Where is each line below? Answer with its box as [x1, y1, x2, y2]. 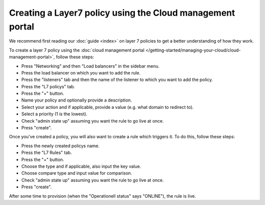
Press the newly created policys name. [21, 143, 100, 149]
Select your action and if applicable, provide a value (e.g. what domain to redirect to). [21, 104, 194, 110]
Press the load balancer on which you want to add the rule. [21, 70, 141, 76]
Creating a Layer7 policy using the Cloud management [9, 7, 236, 18]
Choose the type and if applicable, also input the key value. [21, 163, 141, 169]
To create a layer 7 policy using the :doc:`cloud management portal [9, 47, 145, 53]
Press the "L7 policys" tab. [21, 83, 76, 89]
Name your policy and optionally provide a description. [21, 97, 132, 103]
